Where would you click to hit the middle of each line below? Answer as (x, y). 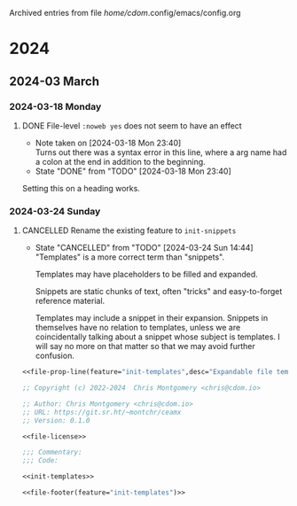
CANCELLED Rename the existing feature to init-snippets (129, 230)
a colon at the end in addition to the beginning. (120, 161)
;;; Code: (40, 461)
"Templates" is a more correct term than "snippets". (130, 257)
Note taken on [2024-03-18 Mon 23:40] (108, 143)
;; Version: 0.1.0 (56, 420)
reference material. (70, 301)
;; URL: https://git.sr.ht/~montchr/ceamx (102, 412)
